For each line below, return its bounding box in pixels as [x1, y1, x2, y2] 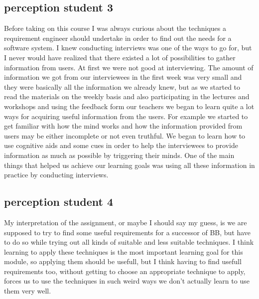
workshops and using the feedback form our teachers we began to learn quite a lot [4, 101, 255, 111]
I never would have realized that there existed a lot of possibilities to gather [4, 52, 236, 62]
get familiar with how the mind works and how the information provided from [4, 121, 243, 131]
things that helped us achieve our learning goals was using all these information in [4, 159, 255, 170]
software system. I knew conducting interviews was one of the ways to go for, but [4, 42, 252, 53]
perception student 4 [4, 194, 114, 209]
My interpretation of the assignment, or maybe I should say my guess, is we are [4, 217, 247, 227]
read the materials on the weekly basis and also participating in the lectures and [4, 91, 250, 102]
